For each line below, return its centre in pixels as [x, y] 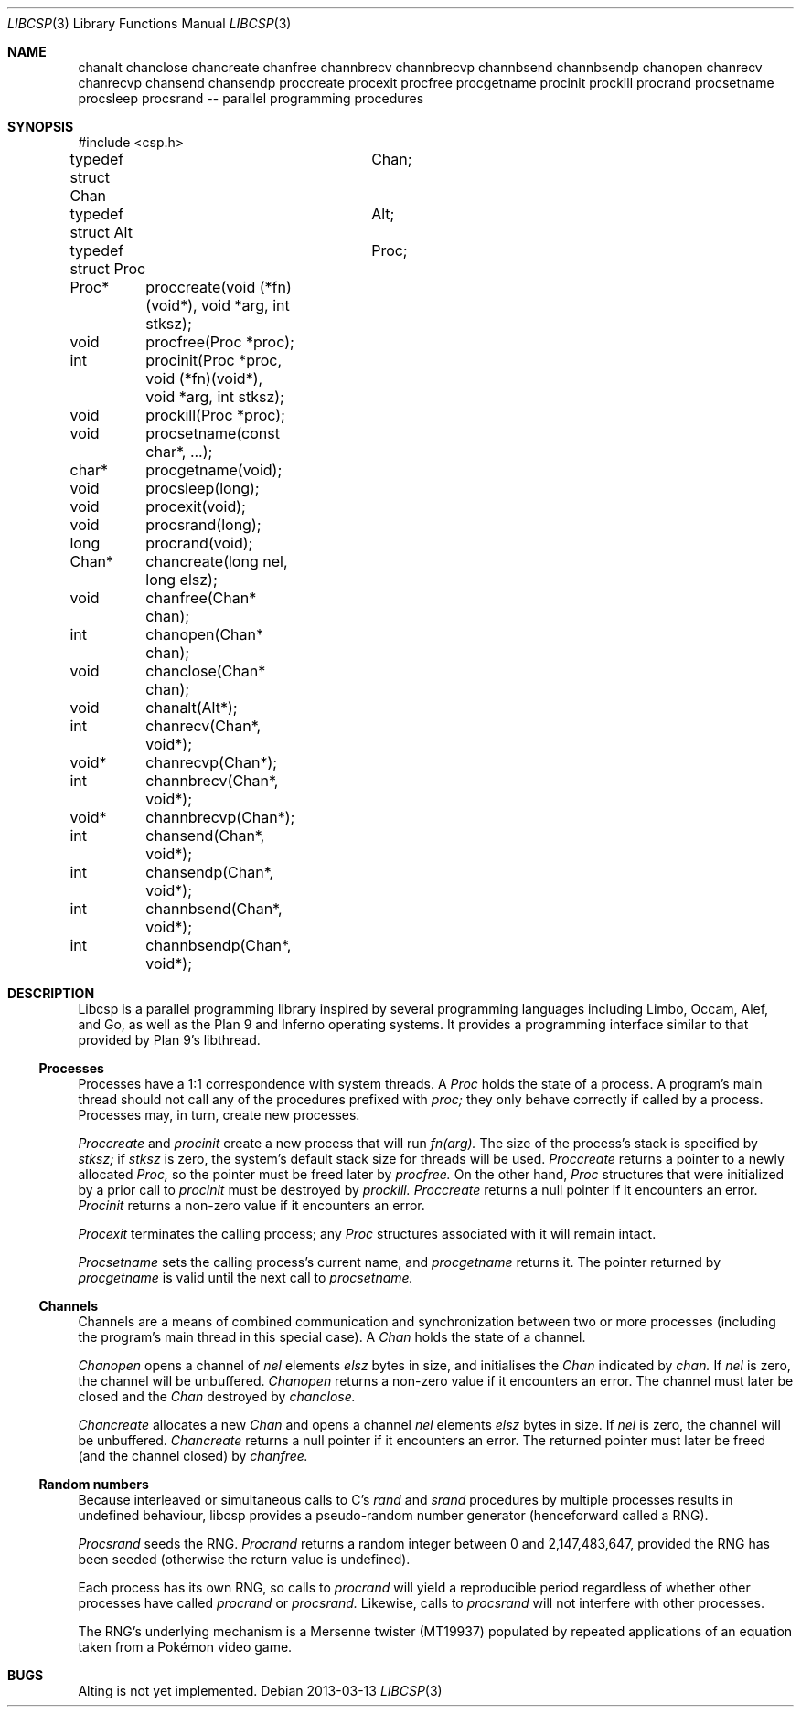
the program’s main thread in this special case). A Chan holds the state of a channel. [332, 1337]
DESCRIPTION [51, 993]
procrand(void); [199, 543]
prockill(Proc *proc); [215, 415]
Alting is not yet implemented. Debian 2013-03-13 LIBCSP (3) [260, 1691]
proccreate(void [201, 287]
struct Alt [101, 232]
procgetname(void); [214, 470]
